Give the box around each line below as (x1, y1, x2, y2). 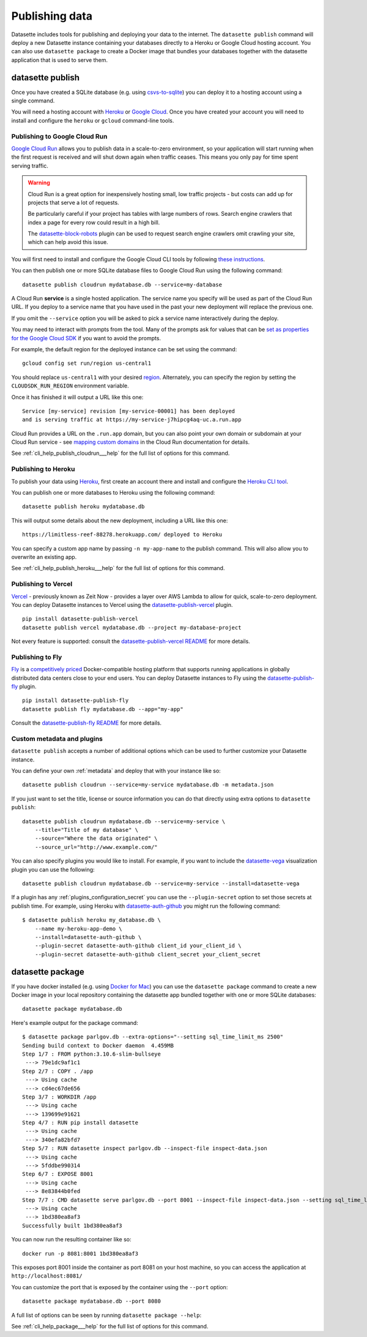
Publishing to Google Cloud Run (11, 132, 108, 140)
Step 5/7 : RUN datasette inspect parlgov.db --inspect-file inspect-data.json (22, 1145, 267, 1152)
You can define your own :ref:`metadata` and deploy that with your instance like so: (11, 767, 221, 775)
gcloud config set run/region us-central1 (22, 360, 152, 367)
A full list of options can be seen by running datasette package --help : (11, 1311, 202, 1319)
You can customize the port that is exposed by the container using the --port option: (11, 1283, 228, 1290)
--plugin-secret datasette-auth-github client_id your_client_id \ (34, 942, 242, 950)
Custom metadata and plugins (11, 734, 103, 743)
